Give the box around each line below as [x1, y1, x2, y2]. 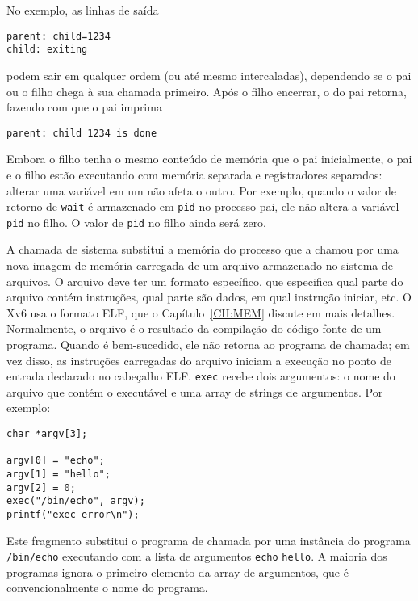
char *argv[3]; [6, 428, 88, 440]
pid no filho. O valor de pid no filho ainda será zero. [6, 213, 267, 230]
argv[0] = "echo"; [6, 455, 105, 467]
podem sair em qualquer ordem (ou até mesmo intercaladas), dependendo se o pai [6, 66, 412, 83]
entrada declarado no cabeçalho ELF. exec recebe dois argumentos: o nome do [6, 368, 395, 385]
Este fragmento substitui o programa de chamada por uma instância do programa [6, 532, 411, 548]
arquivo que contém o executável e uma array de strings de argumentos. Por [6, 383, 383, 400]
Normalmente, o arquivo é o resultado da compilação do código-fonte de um [6, 320, 382, 337]
